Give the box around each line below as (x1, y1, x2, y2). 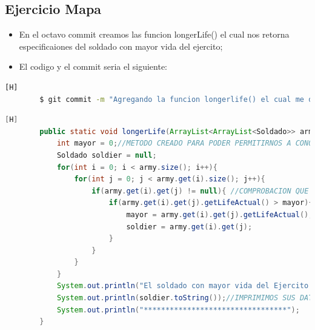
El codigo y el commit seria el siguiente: (19, 60, 167, 73)
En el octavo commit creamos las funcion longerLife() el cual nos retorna (19, 28, 290, 41)
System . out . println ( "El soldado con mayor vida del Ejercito (56, 281, 309, 291)
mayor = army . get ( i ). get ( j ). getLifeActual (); (126, 210, 313, 219)
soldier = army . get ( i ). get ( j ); (126, 222, 253, 231)
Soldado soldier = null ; (56, 150, 157, 160)
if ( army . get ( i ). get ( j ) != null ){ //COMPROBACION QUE (91, 186, 309, 195)
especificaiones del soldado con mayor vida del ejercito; (19, 39, 223, 52)
